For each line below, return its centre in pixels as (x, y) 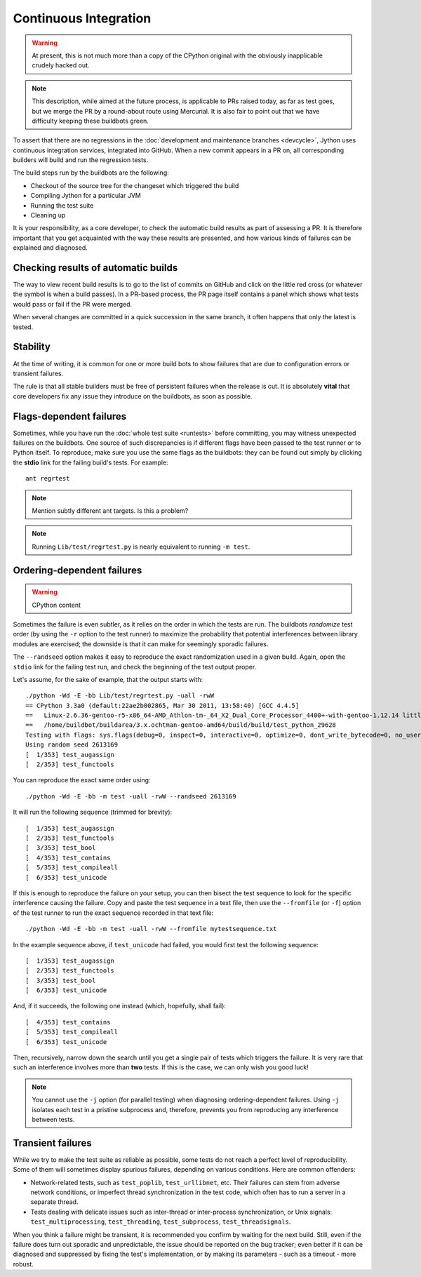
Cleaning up (48, 215)
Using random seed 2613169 (72, 745)
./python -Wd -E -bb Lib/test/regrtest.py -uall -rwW (120, 696)
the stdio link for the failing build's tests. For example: (91, 462)
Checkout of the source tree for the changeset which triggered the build (135, 185)
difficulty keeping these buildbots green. (90, 121)
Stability (32, 347)
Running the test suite (62, 205)
